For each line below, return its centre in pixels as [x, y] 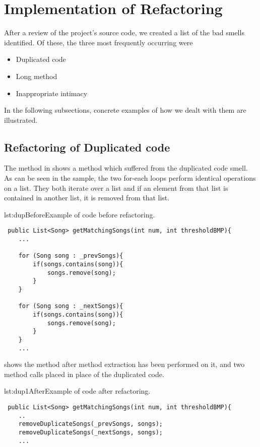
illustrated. [21, 120]
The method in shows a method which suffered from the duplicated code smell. [126, 168]
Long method [37, 76]
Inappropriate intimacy [52, 93]
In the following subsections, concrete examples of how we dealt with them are [125, 110]
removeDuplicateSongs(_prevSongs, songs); [90, 424]
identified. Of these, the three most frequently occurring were [99, 42]
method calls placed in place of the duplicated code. [84, 374]
